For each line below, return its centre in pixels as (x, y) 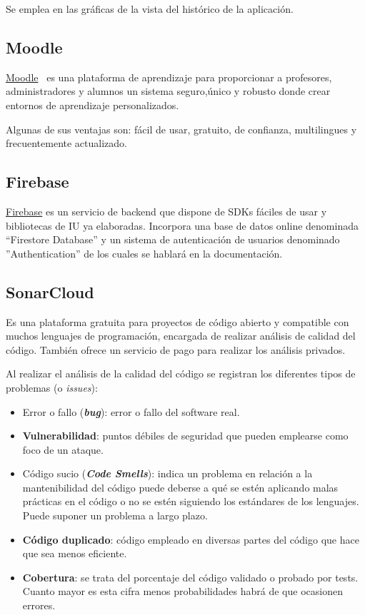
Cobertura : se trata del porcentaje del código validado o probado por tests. (190, 577)
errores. (39, 605)
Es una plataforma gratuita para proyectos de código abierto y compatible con (177, 321)
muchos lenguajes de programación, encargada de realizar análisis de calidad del (181, 336)
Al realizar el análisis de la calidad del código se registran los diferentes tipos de (181, 373)
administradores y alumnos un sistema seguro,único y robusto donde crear (168, 91)
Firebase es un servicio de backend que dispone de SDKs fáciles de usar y (166, 211)
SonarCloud (50, 291)
